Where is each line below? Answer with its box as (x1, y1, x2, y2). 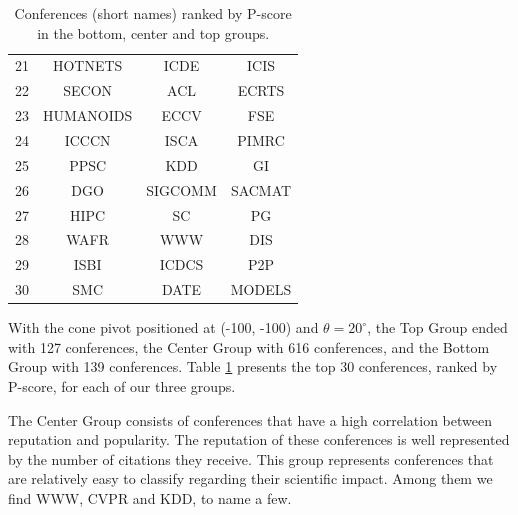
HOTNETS (52, 55, 123, 76)
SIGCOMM (146, 179, 217, 200)
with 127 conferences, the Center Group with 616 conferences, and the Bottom (8, 336, 490, 357)
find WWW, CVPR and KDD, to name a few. (8, 487, 292, 508)
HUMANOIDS (43, 105, 133, 126)
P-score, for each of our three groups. (8, 375, 236, 396)
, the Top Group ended (367, 317, 508, 338)
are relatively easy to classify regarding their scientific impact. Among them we (8, 468, 493, 489)
